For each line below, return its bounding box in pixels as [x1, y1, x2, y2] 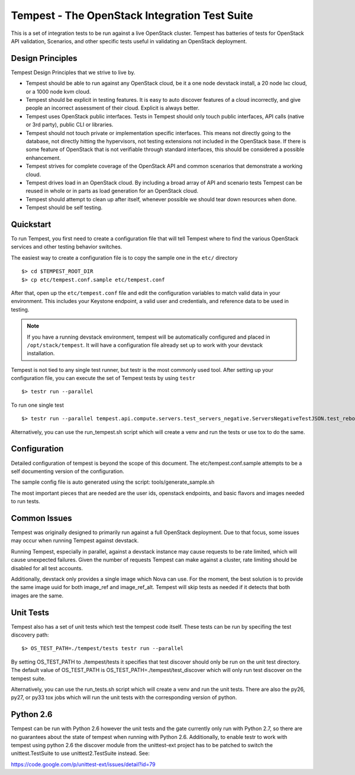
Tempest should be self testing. [25, 204, 103, 211]
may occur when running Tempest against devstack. [11, 537, 139, 544]
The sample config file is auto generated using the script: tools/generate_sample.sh [11, 478, 215, 485]
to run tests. [11, 498, 41, 505]
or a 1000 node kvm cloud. [25, 88, 91, 95]
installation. [27, 350, 55, 357]
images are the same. [11, 592, 64, 599]
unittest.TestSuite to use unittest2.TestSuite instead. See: [11, 750, 150, 757]
